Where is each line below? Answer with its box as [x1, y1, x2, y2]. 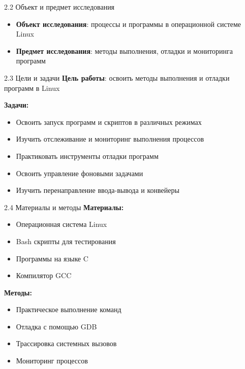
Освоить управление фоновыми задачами [16, 167, 143, 178]
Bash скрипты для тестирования [16, 236, 116, 246]
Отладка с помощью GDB [16, 321, 97, 331]
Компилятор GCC [16, 270, 72, 281]
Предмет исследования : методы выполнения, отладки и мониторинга [16, 45, 233, 56]
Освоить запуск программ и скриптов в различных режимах [16, 116, 202, 127]
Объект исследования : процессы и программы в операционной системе [16, 18, 241, 29]
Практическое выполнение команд [16, 304, 121, 315]
